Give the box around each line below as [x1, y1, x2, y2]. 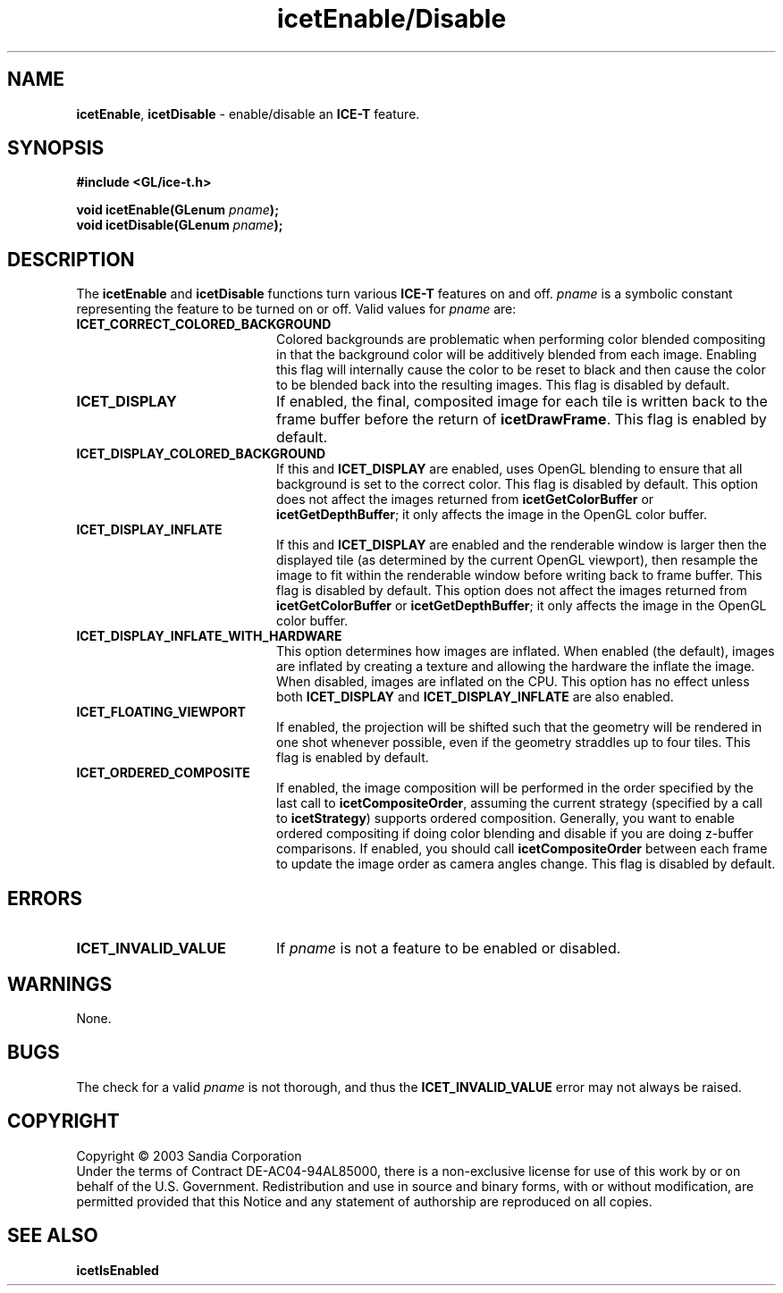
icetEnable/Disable [276, 4, 507, 34]
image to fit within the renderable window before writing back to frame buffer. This [276, 567, 762, 584]
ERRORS [7, 886, 83, 910]
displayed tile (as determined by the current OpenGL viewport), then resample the [276, 552, 759, 568]
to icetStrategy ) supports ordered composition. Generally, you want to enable [276, 810, 735, 827]
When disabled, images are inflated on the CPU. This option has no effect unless [276, 674, 750, 690]
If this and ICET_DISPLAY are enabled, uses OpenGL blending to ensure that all [276, 461, 743, 477]
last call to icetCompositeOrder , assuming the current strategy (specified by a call [276, 795, 762, 811]
